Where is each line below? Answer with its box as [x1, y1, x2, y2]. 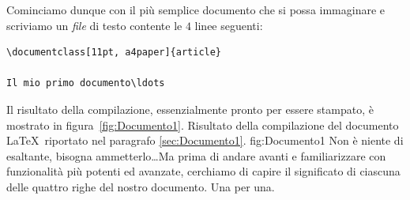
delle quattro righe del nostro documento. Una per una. [6, 178, 275, 194]
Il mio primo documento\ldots [6, 77, 165, 89]
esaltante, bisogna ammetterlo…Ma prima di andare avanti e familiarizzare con [6, 147, 386, 164]
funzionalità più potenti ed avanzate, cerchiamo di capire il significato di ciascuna [6, 163, 401, 179]
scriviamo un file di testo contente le [6, 17, 182, 33]
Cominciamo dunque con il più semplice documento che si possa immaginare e [6, 2, 386, 17]
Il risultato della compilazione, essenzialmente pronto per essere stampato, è [6, 100, 374, 117]
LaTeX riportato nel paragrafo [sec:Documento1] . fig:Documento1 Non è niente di [6, 132, 404, 149]
